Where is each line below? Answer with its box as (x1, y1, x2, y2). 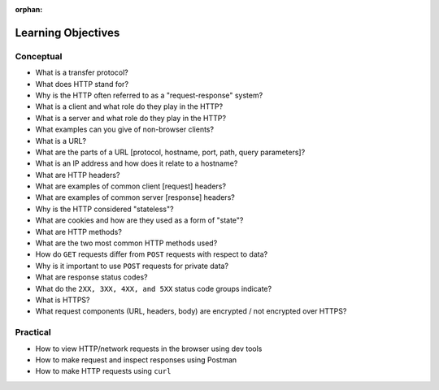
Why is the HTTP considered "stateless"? (35, 204, 174, 214)
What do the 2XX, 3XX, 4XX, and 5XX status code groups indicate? (35, 284, 272, 293)
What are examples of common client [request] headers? (35, 181, 227, 191)
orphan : (15, 5, 43, 14)
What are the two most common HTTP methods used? (35, 238, 218, 248)
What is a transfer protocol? (35, 67, 129, 77)
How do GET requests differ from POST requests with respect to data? (35, 249, 268, 259)
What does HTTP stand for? (35, 79, 129, 89)
